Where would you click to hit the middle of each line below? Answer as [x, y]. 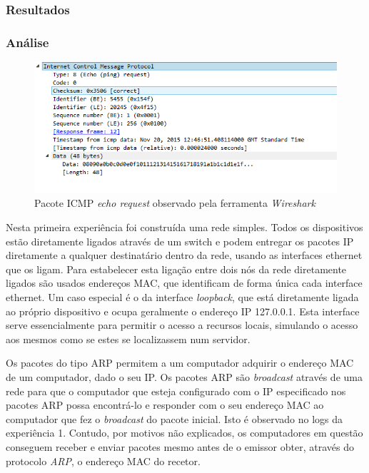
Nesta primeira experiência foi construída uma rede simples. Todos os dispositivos [184, 227]
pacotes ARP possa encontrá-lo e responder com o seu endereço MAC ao [165, 405]
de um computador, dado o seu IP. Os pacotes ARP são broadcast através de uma [184, 377]
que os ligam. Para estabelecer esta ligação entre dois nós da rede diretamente [176, 269]
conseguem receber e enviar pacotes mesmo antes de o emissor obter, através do [180, 446]
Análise [27, 42]
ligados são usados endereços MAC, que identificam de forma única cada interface [184, 283]
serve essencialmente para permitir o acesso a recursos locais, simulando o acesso [182, 325]
